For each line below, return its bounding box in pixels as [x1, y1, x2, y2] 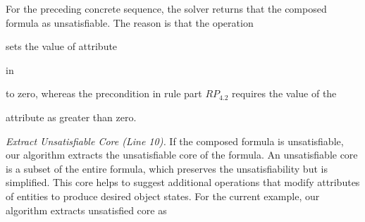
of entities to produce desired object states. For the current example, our [6, 188, 320, 203]
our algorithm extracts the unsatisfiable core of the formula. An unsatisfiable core [6, 147, 358, 162]
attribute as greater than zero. [6, 109, 137, 124]
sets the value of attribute [6, 39, 118, 54]
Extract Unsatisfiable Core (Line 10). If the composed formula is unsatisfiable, [6, 133, 344, 148]
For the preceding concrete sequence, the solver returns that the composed [6, 1, 327, 16]
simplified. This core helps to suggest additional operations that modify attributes [6, 175, 360, 190]
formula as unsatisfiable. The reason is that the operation [6, 15, 254, 30]
